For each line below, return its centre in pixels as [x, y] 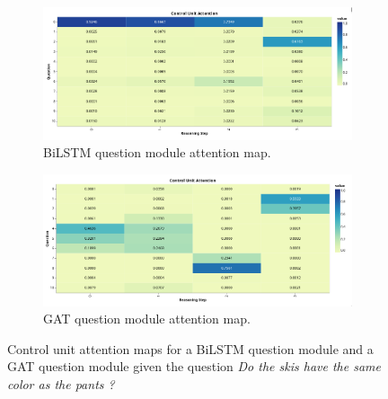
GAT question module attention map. [147, 319]
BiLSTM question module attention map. [157, 152]
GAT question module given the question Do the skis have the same [194, 366]
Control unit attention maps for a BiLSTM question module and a [190, 348]
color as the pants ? [61, 383]
